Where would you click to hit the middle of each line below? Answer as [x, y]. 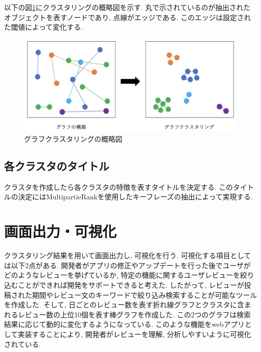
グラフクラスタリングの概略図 [73, 139]
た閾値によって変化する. [43, 27]
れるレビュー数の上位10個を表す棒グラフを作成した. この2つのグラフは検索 [127, 314]
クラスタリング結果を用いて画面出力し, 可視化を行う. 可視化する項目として [127, 255]
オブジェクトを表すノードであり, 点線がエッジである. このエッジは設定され [127, 17]
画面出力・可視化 [60, 231]
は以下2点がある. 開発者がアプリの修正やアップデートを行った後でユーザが [127, 265]
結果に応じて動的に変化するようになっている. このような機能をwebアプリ [124, 324]
